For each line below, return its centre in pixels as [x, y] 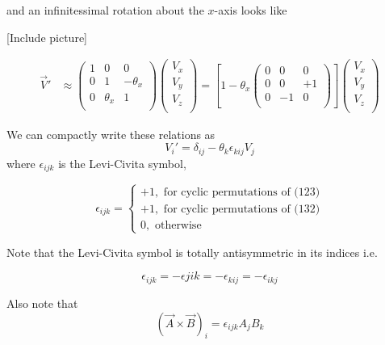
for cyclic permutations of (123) [242, 192]
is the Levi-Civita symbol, [122, 163]
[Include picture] [47, 37]
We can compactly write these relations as [111, 134]
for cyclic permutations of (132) [242, 209]
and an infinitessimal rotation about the [105, 10]
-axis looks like [251, 10]
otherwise [178, 225]
